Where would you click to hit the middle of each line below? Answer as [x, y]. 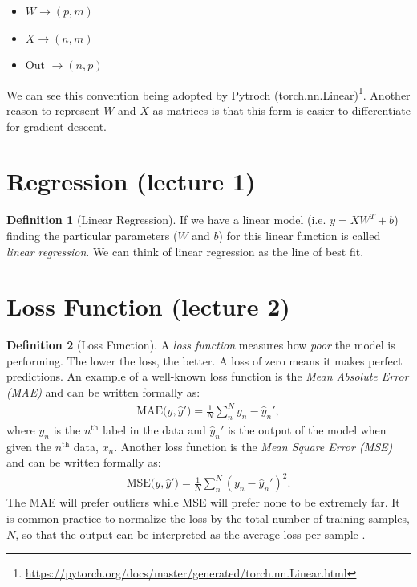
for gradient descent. [57, 126]
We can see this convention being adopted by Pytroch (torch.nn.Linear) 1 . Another [208, 93]
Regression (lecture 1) [131, 181]
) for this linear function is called [300, 235]
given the [29, 446]
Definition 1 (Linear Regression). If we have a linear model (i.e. [166, 220]
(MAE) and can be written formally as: [103, 392]
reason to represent [53, 110]
